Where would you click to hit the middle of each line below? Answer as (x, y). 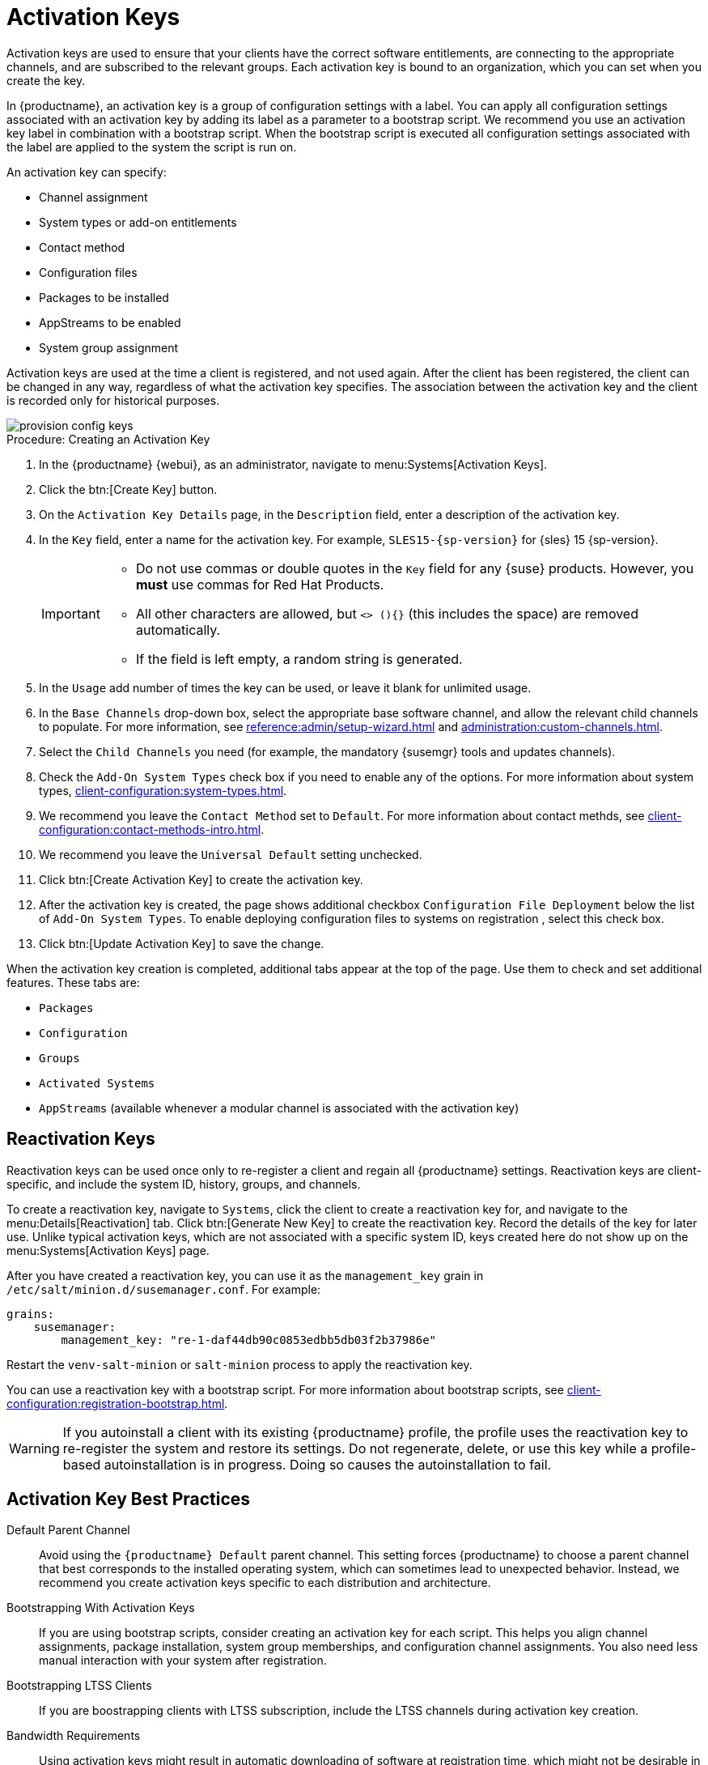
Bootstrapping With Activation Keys (101, 1608)
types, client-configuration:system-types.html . (163, 790)
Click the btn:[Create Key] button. (128, 489)
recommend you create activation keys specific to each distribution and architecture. (265, 1583)
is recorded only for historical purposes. (113, 400)
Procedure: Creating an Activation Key (108, 439)
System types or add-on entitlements (138, 222)
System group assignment (109, 347)
